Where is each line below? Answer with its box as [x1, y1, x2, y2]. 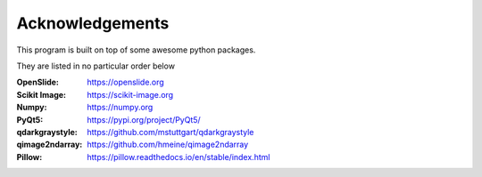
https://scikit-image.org [87, 89, 174, 100]
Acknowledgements [16, 13, 170, 33]
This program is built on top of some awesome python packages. [16, 44, 256, 55]
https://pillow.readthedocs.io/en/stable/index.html [87, 151, 270, 162]
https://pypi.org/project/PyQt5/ [87, 114, 201, 125]
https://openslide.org [87, 76, 164, 88]
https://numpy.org [87, 102, 154, 113]
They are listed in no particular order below [16, 60, 176, 71]
